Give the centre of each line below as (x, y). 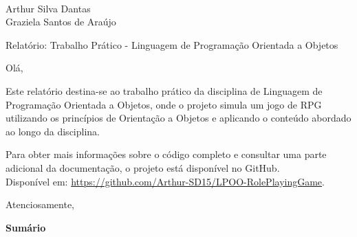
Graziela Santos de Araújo (61, 22)
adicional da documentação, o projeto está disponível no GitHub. (143, 167)
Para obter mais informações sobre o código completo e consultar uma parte (166, 154)
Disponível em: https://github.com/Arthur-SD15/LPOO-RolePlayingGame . (165, 181)
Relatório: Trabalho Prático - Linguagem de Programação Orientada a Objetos (172, 44)
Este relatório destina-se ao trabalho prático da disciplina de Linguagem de (164, 90)
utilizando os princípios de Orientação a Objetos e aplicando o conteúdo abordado (178, 118)
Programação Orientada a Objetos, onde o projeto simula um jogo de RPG (164, 104)
